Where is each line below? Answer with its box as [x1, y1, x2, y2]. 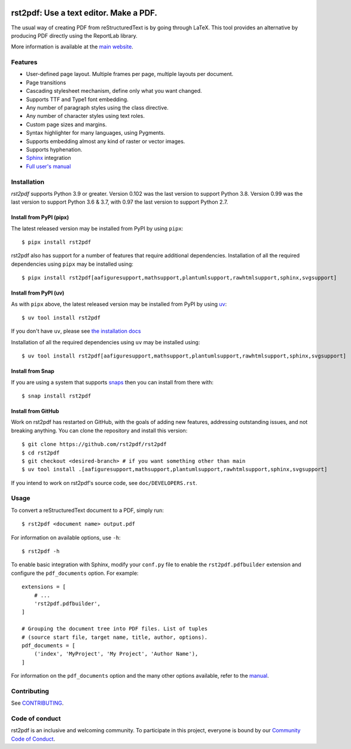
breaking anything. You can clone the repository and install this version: [11, 427, 188, 434]
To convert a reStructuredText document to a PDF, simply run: [11, 507, 164, 514]
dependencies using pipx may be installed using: [11, 260, 134, 268]
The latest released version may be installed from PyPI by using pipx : [11, 225, 184, 232]
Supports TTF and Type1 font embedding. [26, 96, 129, 103]
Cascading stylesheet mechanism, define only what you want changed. [26, 87, 203, 95]
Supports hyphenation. [26, 145, 83, 153]
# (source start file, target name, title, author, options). [22, 633, 208, 641]
